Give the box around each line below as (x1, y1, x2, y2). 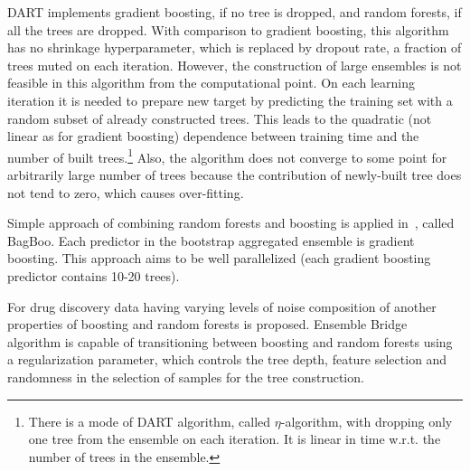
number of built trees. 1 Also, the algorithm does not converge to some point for (7, 145, 447, 166)
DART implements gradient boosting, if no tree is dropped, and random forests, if (7, 3, 462, 21)
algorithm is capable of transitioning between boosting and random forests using (7, 332, 453, 351)
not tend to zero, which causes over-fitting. (7, 183, 244, 202)
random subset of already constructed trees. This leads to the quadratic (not (7, 108, 432, 127)
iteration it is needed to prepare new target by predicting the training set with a (7, 90, 453, 109)
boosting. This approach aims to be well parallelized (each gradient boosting (7, 249, 431, 268)
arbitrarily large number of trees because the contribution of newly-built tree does (7, 165, 462, 184)
